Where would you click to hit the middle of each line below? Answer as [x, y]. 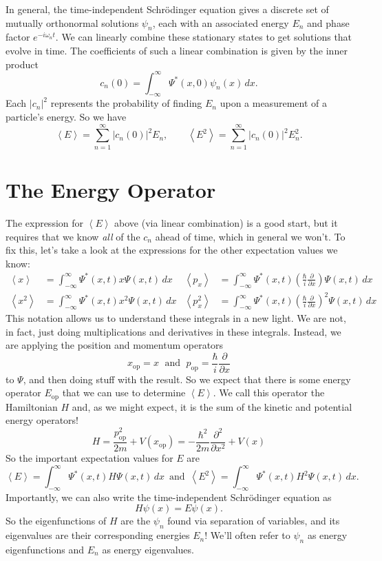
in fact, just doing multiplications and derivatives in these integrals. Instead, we [173, 331]
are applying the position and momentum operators [115, 345]
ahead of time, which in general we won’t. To [250, 236]
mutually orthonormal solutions [72, 22]
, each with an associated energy [221, 22]
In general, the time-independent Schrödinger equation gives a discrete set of [167, 9]
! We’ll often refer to [247, 535]
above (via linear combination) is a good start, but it [226, 222]
